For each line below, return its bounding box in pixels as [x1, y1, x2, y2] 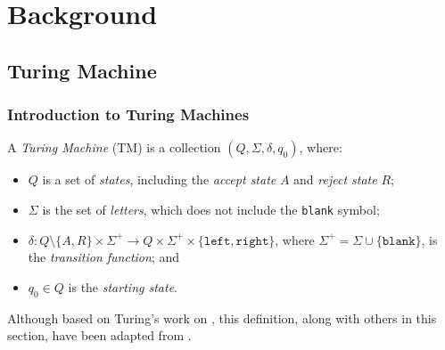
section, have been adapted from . [7, 326, 192, 345]
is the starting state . [68, 277, 177, 296]
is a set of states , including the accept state [42, 170, 276, 189]
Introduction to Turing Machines [7, 103, 250, 126]
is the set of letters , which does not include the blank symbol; [42, 199, 380, 218]
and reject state [293, 170, 377, 189]
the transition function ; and [28, 248, 179, 266]
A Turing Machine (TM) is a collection [7, 138, 221, 157]
